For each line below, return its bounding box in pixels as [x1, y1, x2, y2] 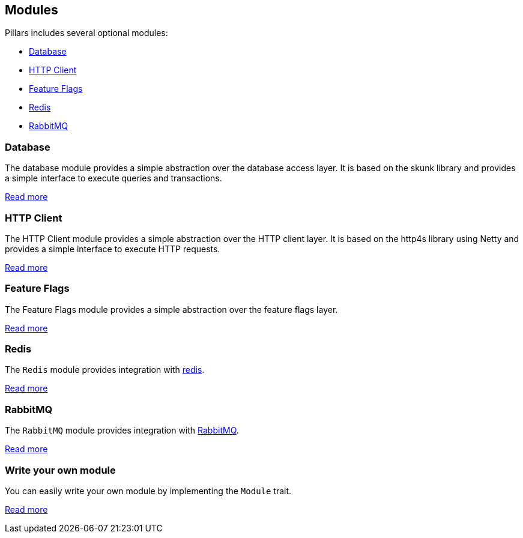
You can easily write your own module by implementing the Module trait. [5, 485, 292, 496]
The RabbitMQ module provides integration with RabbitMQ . [5, 425, 239, 436]
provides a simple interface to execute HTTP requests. [5, 243, 220, 254]
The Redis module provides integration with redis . [5, 364, 205, 375]
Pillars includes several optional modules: [5, 28, 168, 38]
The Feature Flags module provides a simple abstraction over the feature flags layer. [5, 304, 338, 315]
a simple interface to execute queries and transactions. [5, 173, 222, 184]
